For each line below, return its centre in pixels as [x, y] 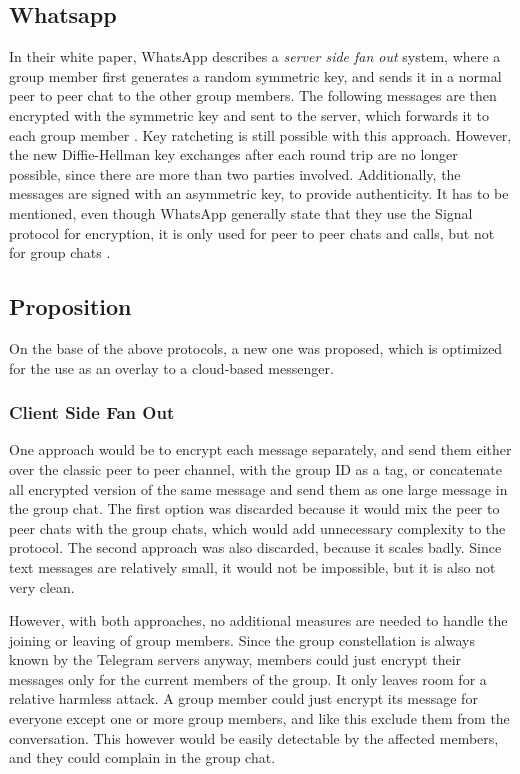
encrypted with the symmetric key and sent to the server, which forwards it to [249, 114]
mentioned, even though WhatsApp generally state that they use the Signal [241, 212]
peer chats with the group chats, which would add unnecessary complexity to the [257, 527]
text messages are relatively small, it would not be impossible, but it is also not [252, 566]
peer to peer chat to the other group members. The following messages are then [253, 95]
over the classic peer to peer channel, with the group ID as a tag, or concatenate [255, 468]
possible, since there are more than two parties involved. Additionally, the [235, 173]
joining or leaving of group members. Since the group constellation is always [242, 639]
